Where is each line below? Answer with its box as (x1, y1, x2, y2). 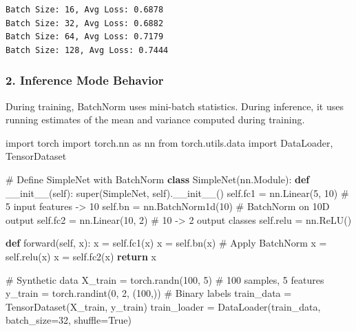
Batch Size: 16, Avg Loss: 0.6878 (6, 5, 164, 14)
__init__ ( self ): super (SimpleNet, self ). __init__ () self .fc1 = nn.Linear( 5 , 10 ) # (6, 185, 349, 200)
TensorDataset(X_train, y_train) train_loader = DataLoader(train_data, (6, 299, 321, 313)
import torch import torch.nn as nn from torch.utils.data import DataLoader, (6, 135, 333, 149)
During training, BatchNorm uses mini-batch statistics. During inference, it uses (6, 98, 344, 113)
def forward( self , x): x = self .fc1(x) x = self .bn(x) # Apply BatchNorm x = (6, 236, 327, 250)
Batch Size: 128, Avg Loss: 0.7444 (6, 45, 169, 55)
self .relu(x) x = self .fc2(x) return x (6, 249, 156, 263)
